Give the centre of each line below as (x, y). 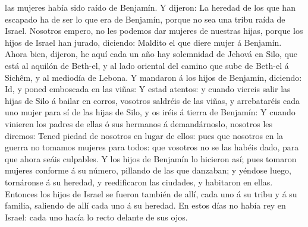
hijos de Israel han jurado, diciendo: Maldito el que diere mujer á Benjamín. (143, 42)
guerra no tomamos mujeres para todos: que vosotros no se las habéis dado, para (152, 147)
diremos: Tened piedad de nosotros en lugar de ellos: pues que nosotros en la (144, 135)
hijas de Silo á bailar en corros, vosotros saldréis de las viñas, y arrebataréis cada (153, 100)
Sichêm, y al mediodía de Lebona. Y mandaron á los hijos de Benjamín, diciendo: (153, 77)
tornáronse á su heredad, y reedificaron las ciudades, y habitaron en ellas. (139, 182)
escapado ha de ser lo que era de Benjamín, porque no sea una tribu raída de (145, 19)
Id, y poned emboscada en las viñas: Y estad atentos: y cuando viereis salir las (148, 89)
